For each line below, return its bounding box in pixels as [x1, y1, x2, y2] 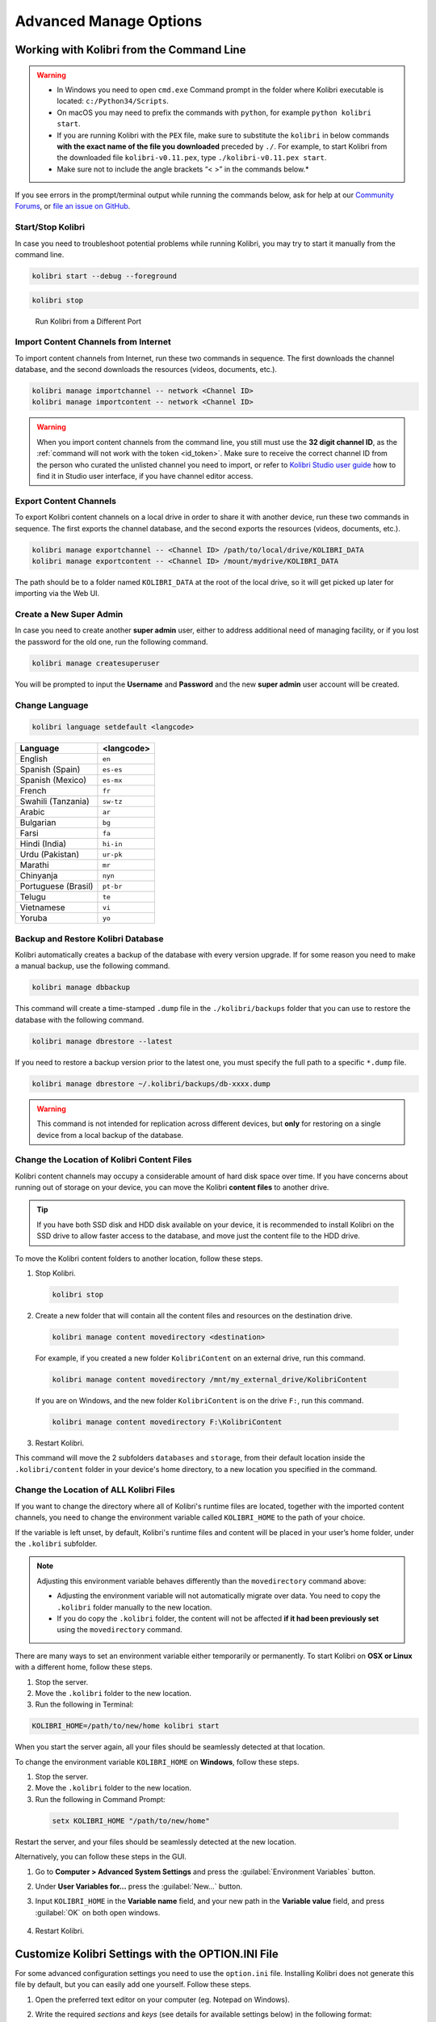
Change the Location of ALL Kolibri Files [15, 1484, 175, 1495]
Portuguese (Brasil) [19, 881, 94, 892]
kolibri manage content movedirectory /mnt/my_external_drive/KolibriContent [52, 1375, 367, 1384]
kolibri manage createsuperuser [31, 658, 161, 667]
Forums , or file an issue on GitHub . [15, 201, 131, 211]
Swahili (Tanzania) [19, 796, 90, 807]
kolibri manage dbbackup [31, 983, 131, 992]
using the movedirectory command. [57, 1625, 182, 1635]
